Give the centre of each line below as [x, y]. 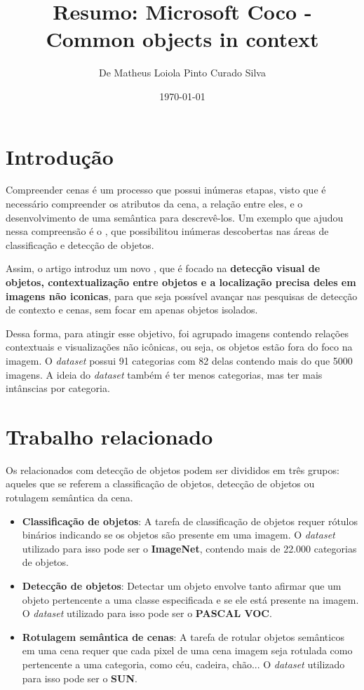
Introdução [60, 156]
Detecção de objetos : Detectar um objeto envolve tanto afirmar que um [182, 586]
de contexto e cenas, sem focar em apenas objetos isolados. [132, 310]
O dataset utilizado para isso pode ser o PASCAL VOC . [147, 613]
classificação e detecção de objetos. [80, 244]
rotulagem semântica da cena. [69, 498]
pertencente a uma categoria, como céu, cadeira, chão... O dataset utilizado [183, 664]
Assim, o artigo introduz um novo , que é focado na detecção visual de [163, 268]
